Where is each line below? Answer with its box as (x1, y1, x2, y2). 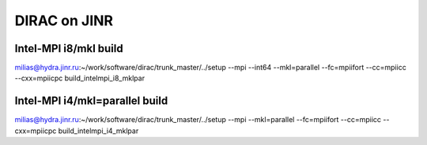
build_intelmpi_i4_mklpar (58, 126, 139, 136)
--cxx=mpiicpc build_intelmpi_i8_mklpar (14, 73, 145, 83)
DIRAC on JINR (14, 12, 114, 29)
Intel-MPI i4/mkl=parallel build (14, 95, 168, 108)
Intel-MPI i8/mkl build (14, 42, 123, 55)
